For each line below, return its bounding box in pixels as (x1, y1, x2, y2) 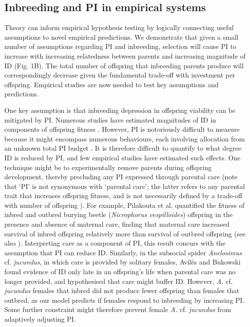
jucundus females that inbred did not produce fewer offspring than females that (4, 285, 239, 296)
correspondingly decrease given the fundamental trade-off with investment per (4, 70, 235, 80)
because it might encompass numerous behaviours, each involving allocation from (4, 133, 245, 143)
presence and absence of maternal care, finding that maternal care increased (4, 219, 230, 229)
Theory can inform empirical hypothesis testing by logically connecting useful (4, 22, 234, 32)
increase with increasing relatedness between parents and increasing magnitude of (4, 50, 246, 61)
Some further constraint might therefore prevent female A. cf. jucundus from (4, 304, 231, 314)
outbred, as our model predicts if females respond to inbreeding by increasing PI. (4, 295, 245, 305)
